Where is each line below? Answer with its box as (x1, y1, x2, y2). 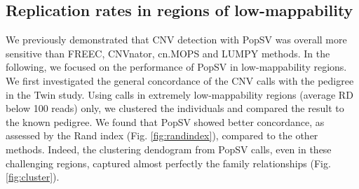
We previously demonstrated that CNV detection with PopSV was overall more (6, 32, 347, 47)
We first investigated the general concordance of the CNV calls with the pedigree (6, 73, 354, 87)
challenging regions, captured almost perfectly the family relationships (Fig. (6, 155, 331, 170)
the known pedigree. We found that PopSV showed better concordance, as (6, 114, 325, 129)
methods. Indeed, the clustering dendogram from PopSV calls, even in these (6, 141, 332, 156)
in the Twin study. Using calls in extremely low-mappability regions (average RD (6, 87, 353, 101)
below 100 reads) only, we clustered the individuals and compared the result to (6, 101, 344, 115)
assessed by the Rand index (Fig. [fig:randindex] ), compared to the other (6, 128, 318, 143)
